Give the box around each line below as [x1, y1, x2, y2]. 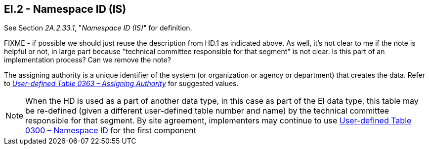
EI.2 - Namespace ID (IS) [4, 3, 127, 15]
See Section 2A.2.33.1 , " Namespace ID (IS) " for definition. [4, 24, 192, 32]
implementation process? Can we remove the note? [4, 56, 171, 64]
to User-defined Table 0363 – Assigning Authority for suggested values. [4, 79, 239, 88]
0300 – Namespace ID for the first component [25, 125, 197, 136]
